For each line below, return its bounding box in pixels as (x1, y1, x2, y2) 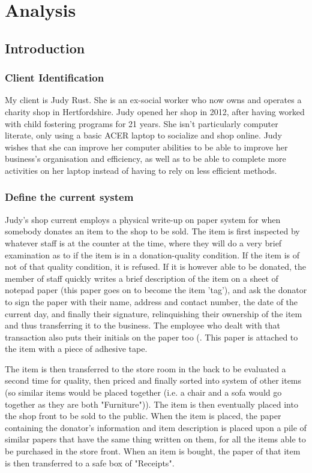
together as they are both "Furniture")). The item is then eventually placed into (5, 397, 298, 410)
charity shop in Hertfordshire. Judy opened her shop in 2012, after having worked (5, 105, 305, 118)
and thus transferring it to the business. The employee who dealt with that (5, 319, 281, 332)
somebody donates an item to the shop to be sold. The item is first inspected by (5, 225, 300, 237)
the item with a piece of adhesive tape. (5, 342, 148, 355)
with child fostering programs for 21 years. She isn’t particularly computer (5, 117, 278, 129)
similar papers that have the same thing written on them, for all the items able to (5, 433, 306, 445)
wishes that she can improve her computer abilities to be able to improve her (5, 140, 288, 153)
